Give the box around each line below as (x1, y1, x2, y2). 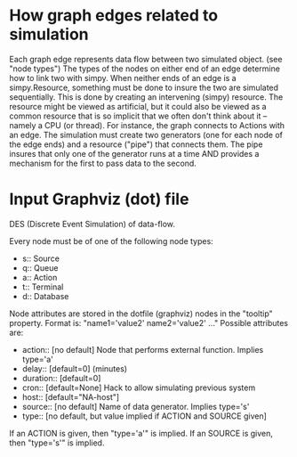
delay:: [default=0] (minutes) (21, 363, 127, 374)
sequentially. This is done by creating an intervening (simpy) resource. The (9, 91, 284, 102)
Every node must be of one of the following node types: (9, 235, 213, 246)
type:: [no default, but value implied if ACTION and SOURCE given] (21, 411, 267, 421)
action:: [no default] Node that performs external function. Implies (21, 344, 264, 355)
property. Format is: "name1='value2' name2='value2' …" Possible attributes (9, 317, 289, 328)
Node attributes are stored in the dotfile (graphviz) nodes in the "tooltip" (9, 308, 273, 319)
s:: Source (21, 253, 60, 264)
